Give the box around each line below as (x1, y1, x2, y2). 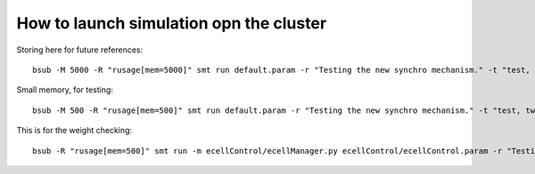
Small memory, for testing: (16, 84, 113, 95)
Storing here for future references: (16, 44, 144, 55)
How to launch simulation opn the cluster (16, 13, 327, 33)
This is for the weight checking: (16, 125, 133, 136)
